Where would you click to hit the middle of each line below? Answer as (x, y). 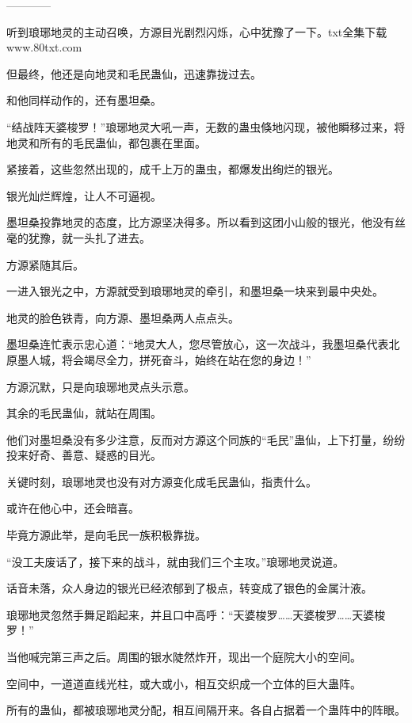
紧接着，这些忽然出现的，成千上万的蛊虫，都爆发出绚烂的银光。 (173, 169)
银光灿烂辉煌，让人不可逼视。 (84, 195)
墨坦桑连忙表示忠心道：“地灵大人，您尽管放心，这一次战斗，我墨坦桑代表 (198, 344)
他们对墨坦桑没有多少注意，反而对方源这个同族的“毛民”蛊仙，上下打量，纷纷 (206, 439)
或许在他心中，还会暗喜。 (73, 508)
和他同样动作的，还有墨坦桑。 (84, 100)
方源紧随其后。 (45, 264)
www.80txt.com (44, 47)
